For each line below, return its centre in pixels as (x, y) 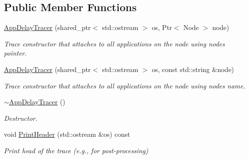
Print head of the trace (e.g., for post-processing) (76, 150)
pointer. (16, 53)
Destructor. (21, 118)
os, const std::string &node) (193, 69)
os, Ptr (162, 27)
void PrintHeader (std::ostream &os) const (67, 134)
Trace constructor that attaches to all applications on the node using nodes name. (125, 85)
